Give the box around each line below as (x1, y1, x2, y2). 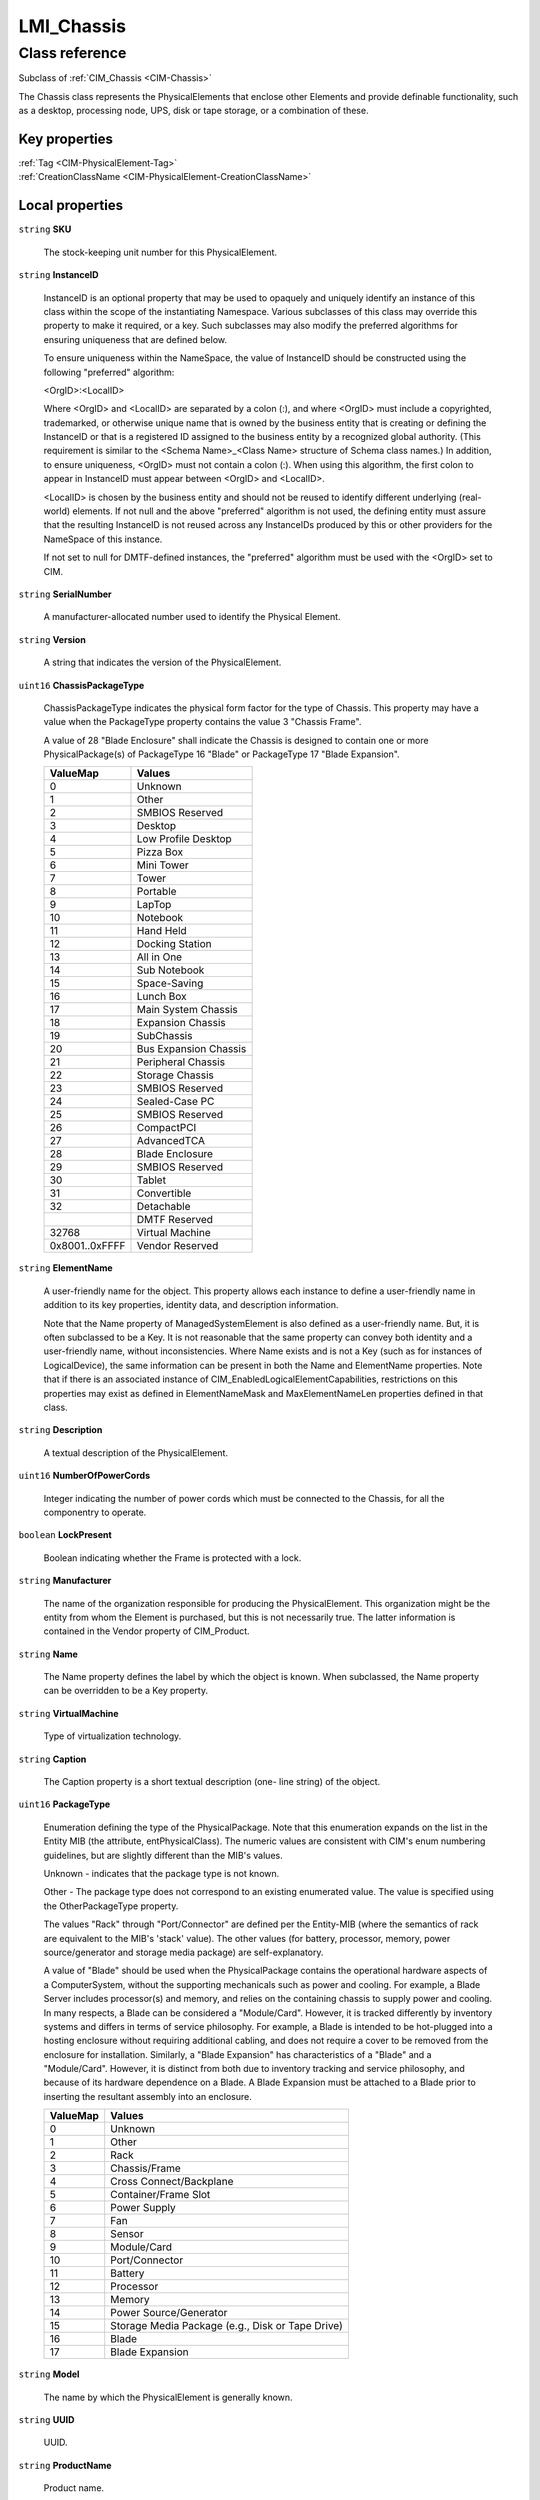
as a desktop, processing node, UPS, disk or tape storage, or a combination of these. (18, 105, 369, 117)
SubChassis (136, 1029, 193, 1043)
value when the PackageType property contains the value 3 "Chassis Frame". (43, 716, 362, 728)
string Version (18, 633, 87, 645)
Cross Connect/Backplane (110, 2175, 234, 2189)
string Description (18, 1424, 103, 1436)
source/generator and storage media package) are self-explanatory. (43, 1946, 324, 1958)
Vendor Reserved (136, 1239, 219, 1253)
